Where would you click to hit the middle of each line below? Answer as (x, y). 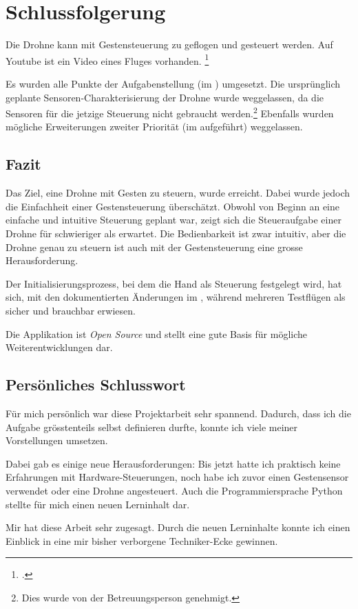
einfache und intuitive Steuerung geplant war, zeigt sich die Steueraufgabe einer (173, 220)
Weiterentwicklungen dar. (59, 347)
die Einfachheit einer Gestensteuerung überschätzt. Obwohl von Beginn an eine (173, 206)
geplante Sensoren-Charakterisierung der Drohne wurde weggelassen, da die (165, 97)
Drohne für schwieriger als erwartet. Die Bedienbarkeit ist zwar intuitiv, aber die (176, 233)
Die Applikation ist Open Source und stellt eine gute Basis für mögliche (157, 333)
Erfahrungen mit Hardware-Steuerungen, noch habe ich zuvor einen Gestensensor (177, 477)
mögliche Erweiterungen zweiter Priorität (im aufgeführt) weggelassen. (154, 127)
